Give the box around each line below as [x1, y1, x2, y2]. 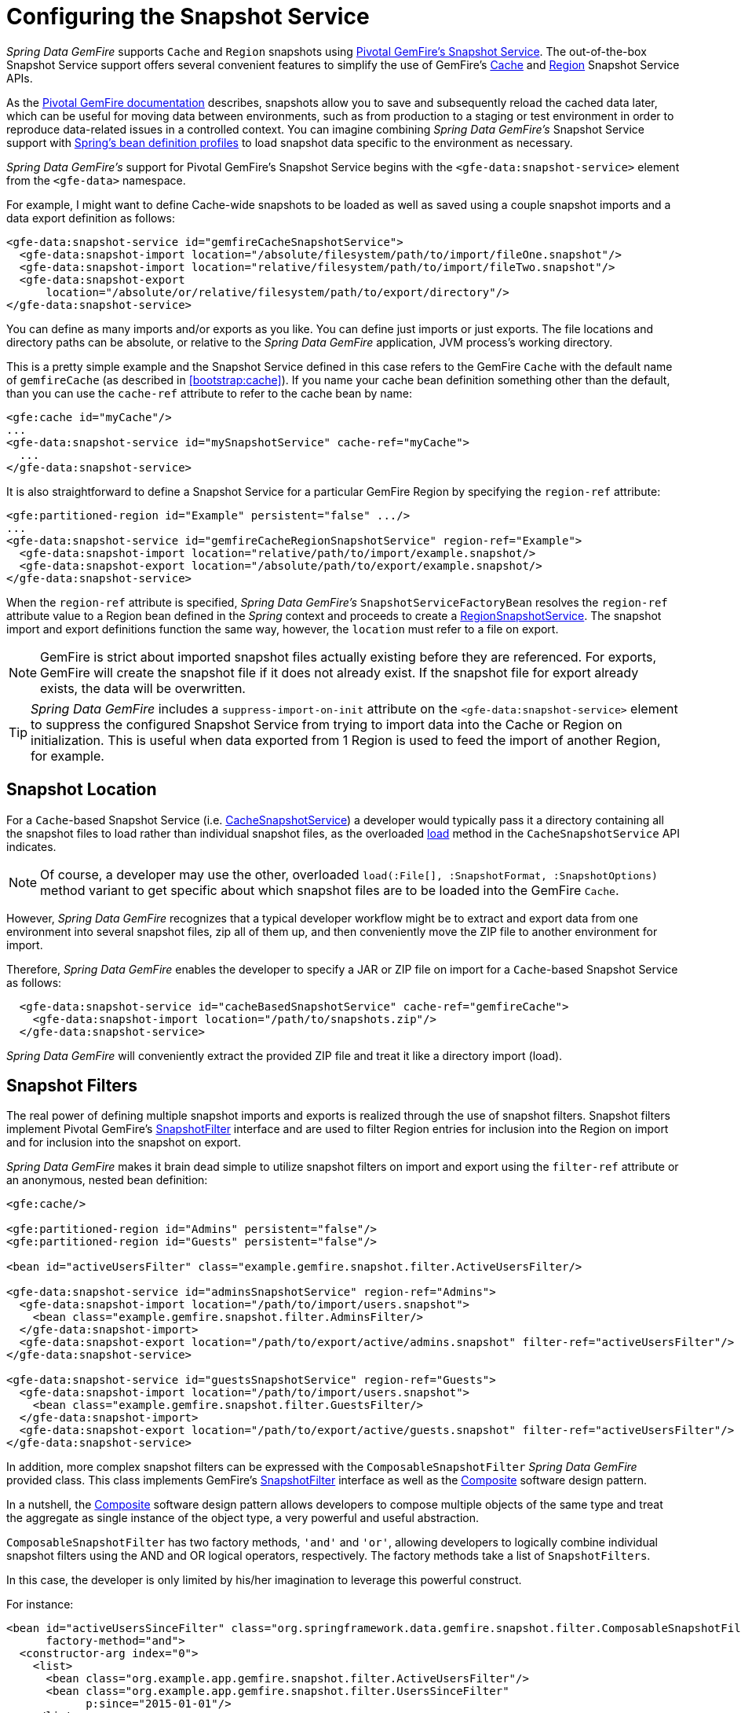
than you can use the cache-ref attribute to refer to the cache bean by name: [6, 386, 412, 400]
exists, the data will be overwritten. [40, 680, 246, 696]
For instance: [6, 1597, 74, 1612]
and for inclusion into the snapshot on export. [6, 1135, 241, 1150]
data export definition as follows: [6, 211, 176, 225]
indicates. [6, 839, 57, 853]
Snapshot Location [6, 779, 157, 800]
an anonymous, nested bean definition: [6, 1173, 208, 1187]
